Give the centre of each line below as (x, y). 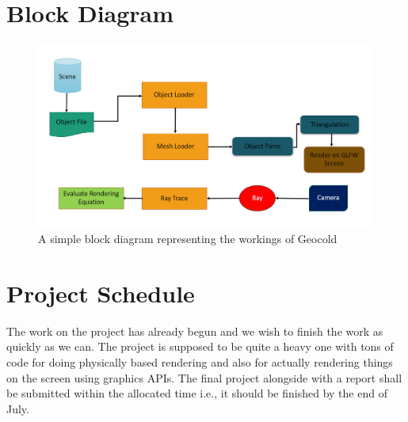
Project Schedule (101, 293)
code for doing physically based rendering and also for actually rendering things (200, 361)
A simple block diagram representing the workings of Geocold (188, 238)
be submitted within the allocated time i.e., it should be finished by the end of (197, 393)
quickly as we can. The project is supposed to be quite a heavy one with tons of (200, 346)
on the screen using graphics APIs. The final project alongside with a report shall (204, 377)
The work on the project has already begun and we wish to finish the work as (195, 331)
